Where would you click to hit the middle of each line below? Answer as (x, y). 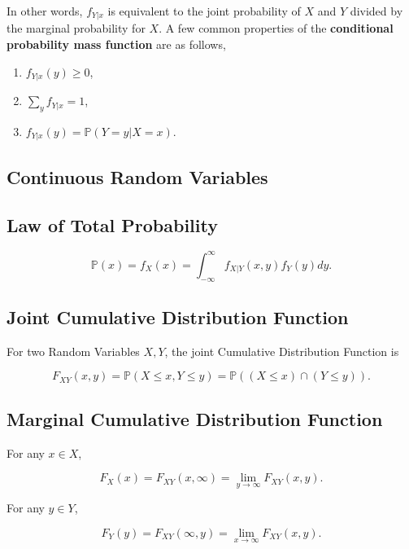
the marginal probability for (76, 28)
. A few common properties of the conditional (276, 28)
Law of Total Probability (112, 224)
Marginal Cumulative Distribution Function (195, 418)
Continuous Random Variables (137, 176)
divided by (376, 11)
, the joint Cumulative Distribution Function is (282, 351)
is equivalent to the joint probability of (204, 11)
